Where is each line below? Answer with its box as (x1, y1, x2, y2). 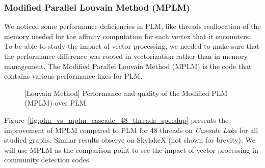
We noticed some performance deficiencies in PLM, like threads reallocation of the (4, 21, 261, 31)
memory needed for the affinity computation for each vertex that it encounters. (4, 30, 251, 41)
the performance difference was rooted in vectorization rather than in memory (4, 51, 248, 61)
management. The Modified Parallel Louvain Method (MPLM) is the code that (4, 60, 252, 71)
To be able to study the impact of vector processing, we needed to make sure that (4, 41, 260, 51)
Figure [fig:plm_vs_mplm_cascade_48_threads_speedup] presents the (4, 114, 229, 125)
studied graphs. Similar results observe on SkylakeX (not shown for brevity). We (4, 135, 256, 145)
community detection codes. (4, 154, 91, 165)
